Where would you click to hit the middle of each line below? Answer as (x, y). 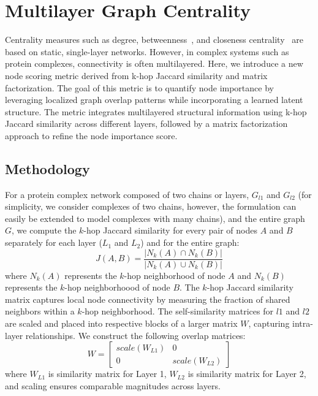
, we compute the (44, 230)
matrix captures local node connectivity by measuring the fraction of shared (148, 299)
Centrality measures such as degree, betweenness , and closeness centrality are (154, 40)
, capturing (269, 323)
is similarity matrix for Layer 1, (107, 374)
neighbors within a (40, 311)
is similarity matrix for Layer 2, (247, 374)
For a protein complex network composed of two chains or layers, (127, 194)
